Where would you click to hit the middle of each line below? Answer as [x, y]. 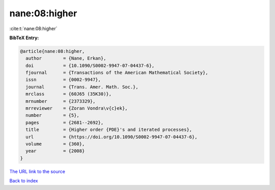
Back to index [24, 181]
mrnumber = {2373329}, [61, 101]
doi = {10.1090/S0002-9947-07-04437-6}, [90, 65]
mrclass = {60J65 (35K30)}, [69, 94]
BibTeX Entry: [24, 38]
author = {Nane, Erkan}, [66, 58]
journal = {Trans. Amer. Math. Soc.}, [82, 87]
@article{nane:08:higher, [52, 51]
